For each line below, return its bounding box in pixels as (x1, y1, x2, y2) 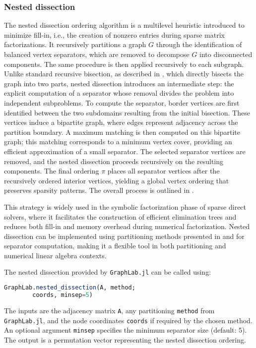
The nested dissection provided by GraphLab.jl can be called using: (4, 267, 211, 277)
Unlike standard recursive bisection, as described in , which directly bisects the (4, 68, 244, 79)
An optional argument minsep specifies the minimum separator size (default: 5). (4, 325, 247, 335)
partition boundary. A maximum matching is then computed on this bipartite (4, 126, 240, 137)
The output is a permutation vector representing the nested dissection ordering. (4, 334, 246, 345)
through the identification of (156, 39, 242, 50)
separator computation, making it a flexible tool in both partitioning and (4, 240, 226, 251)
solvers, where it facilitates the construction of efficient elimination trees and (4, 211, 237, 222)
